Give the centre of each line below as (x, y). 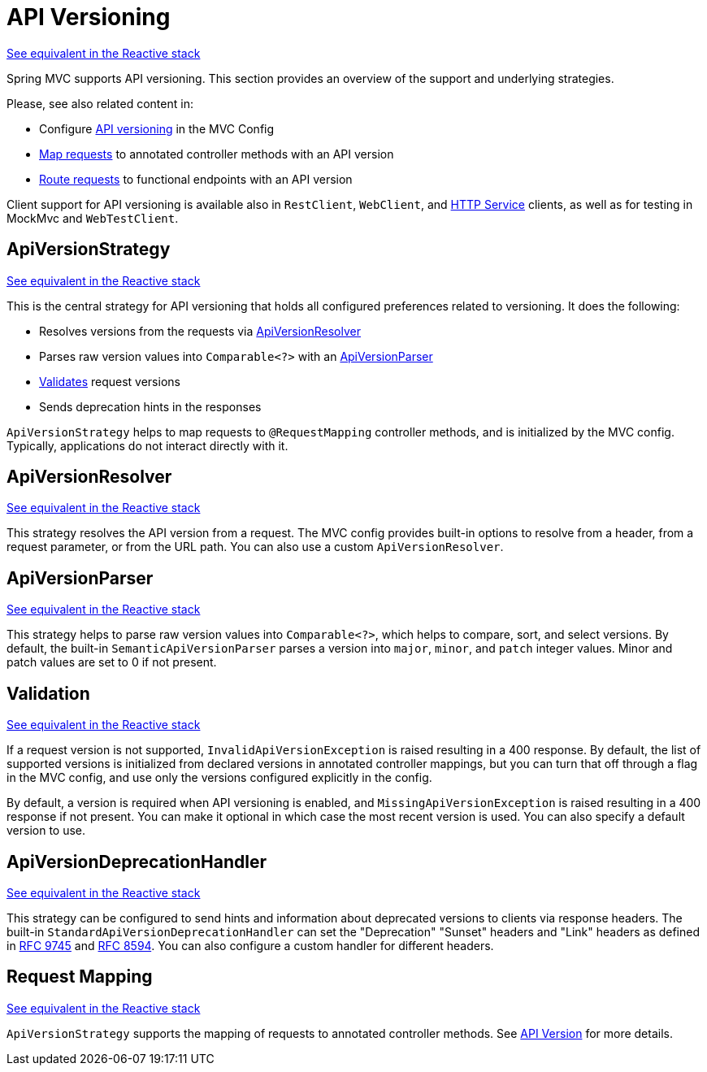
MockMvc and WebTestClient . (93, 218)
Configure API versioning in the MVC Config (157, 128)
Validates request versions (110, 381)
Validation (48, 693)
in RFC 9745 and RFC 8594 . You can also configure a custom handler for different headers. (250, 945)
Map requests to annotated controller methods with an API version (217, 154)
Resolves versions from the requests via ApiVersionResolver (200, 331)
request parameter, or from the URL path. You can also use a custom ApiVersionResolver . (255, 547)
